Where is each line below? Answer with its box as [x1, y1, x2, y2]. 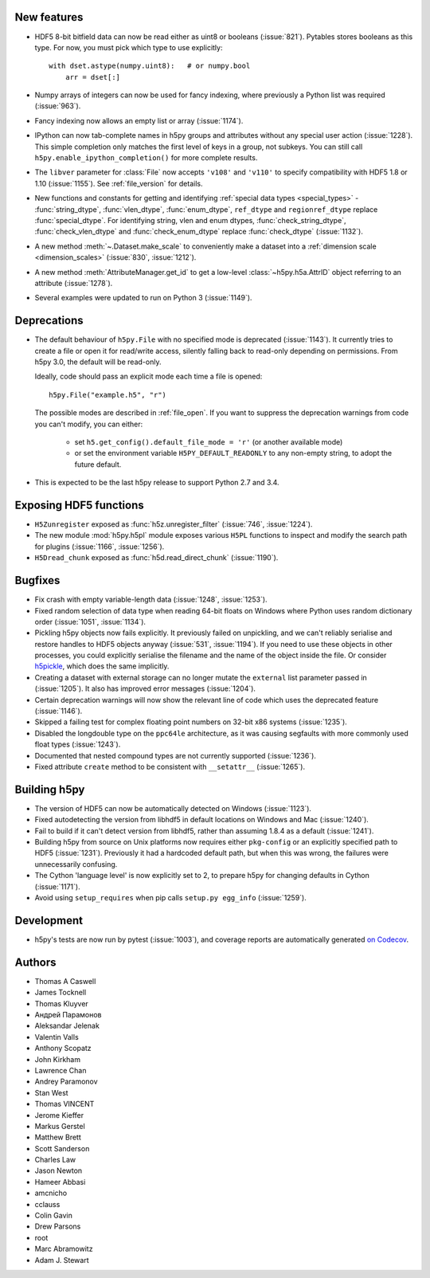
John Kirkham [34, 1054, 81, 1064]
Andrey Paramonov [34, 1076, 99, 1087]
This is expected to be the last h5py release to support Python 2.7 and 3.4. [34, 478, 279, 488]
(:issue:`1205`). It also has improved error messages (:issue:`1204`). [34, 684, 256, 693]
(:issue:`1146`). [34, 706, 83, 716]
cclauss [34, 1199, 61, 1209]
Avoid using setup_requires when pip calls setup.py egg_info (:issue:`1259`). [34, 893, 307, 903]
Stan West [34, 1088, 68, 1097]
